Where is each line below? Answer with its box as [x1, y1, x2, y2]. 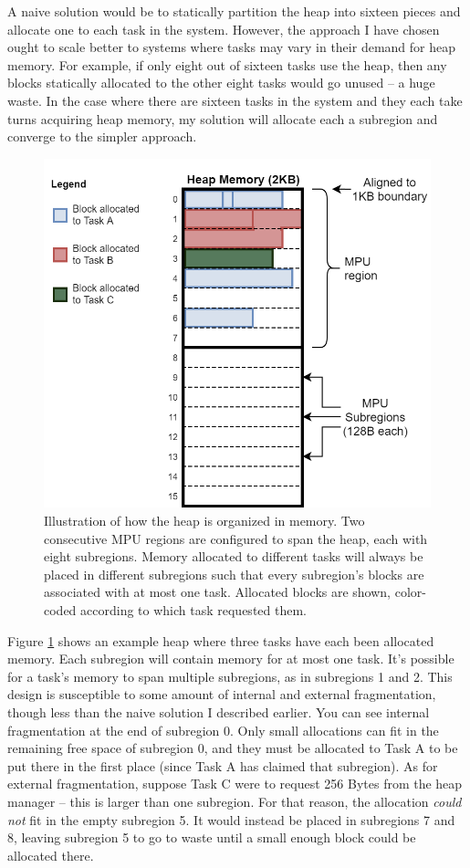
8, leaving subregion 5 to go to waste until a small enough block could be [7, 828, 416, 847]
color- [394, 582, 426, 601]
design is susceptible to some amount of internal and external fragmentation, [7, 685, 436, 704]
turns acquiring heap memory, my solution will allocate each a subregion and [7, 109, 438, 128]
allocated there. [7, 845, 94, 864]
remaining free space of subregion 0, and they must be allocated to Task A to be [7, 738, 458, 758]
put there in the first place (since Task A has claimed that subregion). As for [7, 756, 438, 775]
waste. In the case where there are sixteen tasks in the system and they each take [7, 90, 463, 110]
